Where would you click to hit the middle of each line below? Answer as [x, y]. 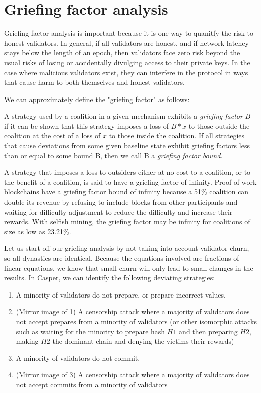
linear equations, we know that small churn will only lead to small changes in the [129, 268]
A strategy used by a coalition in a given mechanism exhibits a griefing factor [123, 116]
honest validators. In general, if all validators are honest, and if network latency [126, 42]
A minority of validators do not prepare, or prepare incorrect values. [121, 294]
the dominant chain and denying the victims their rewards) [143, 341]
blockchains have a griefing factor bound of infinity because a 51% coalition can [126, 192]
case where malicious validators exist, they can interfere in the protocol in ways [126, 72]
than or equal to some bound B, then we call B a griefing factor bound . [113, 155]
